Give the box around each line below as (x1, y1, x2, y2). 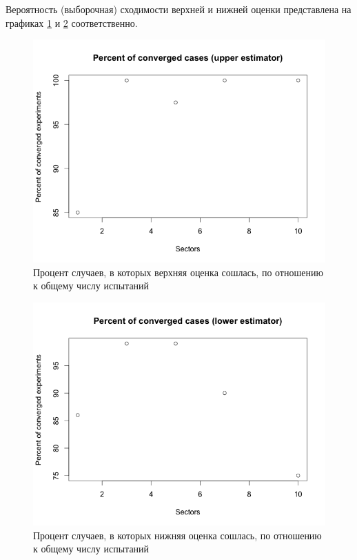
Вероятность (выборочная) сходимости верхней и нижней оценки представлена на (6, 2, 351, 16)
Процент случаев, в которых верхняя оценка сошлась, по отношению (33, 264, 323, 279)
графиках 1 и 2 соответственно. (6, 15, 138, 30)
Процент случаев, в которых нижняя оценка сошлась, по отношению (33, 528, 322, 542)
